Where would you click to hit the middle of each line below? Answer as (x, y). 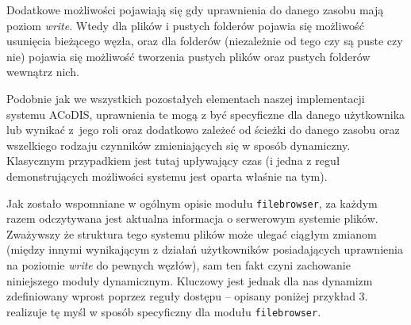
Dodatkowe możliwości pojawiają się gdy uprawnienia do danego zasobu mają (195, 10)
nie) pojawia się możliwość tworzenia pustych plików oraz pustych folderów (188, 56)
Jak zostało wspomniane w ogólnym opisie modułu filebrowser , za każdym (192, 203)
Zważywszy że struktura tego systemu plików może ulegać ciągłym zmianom (192, 233)
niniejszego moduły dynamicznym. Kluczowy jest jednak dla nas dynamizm (190, 280)
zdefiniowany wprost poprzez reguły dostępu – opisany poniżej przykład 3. (187, 296)
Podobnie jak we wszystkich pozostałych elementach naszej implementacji (186, 98)
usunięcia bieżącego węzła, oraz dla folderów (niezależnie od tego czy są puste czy (205, 41)
